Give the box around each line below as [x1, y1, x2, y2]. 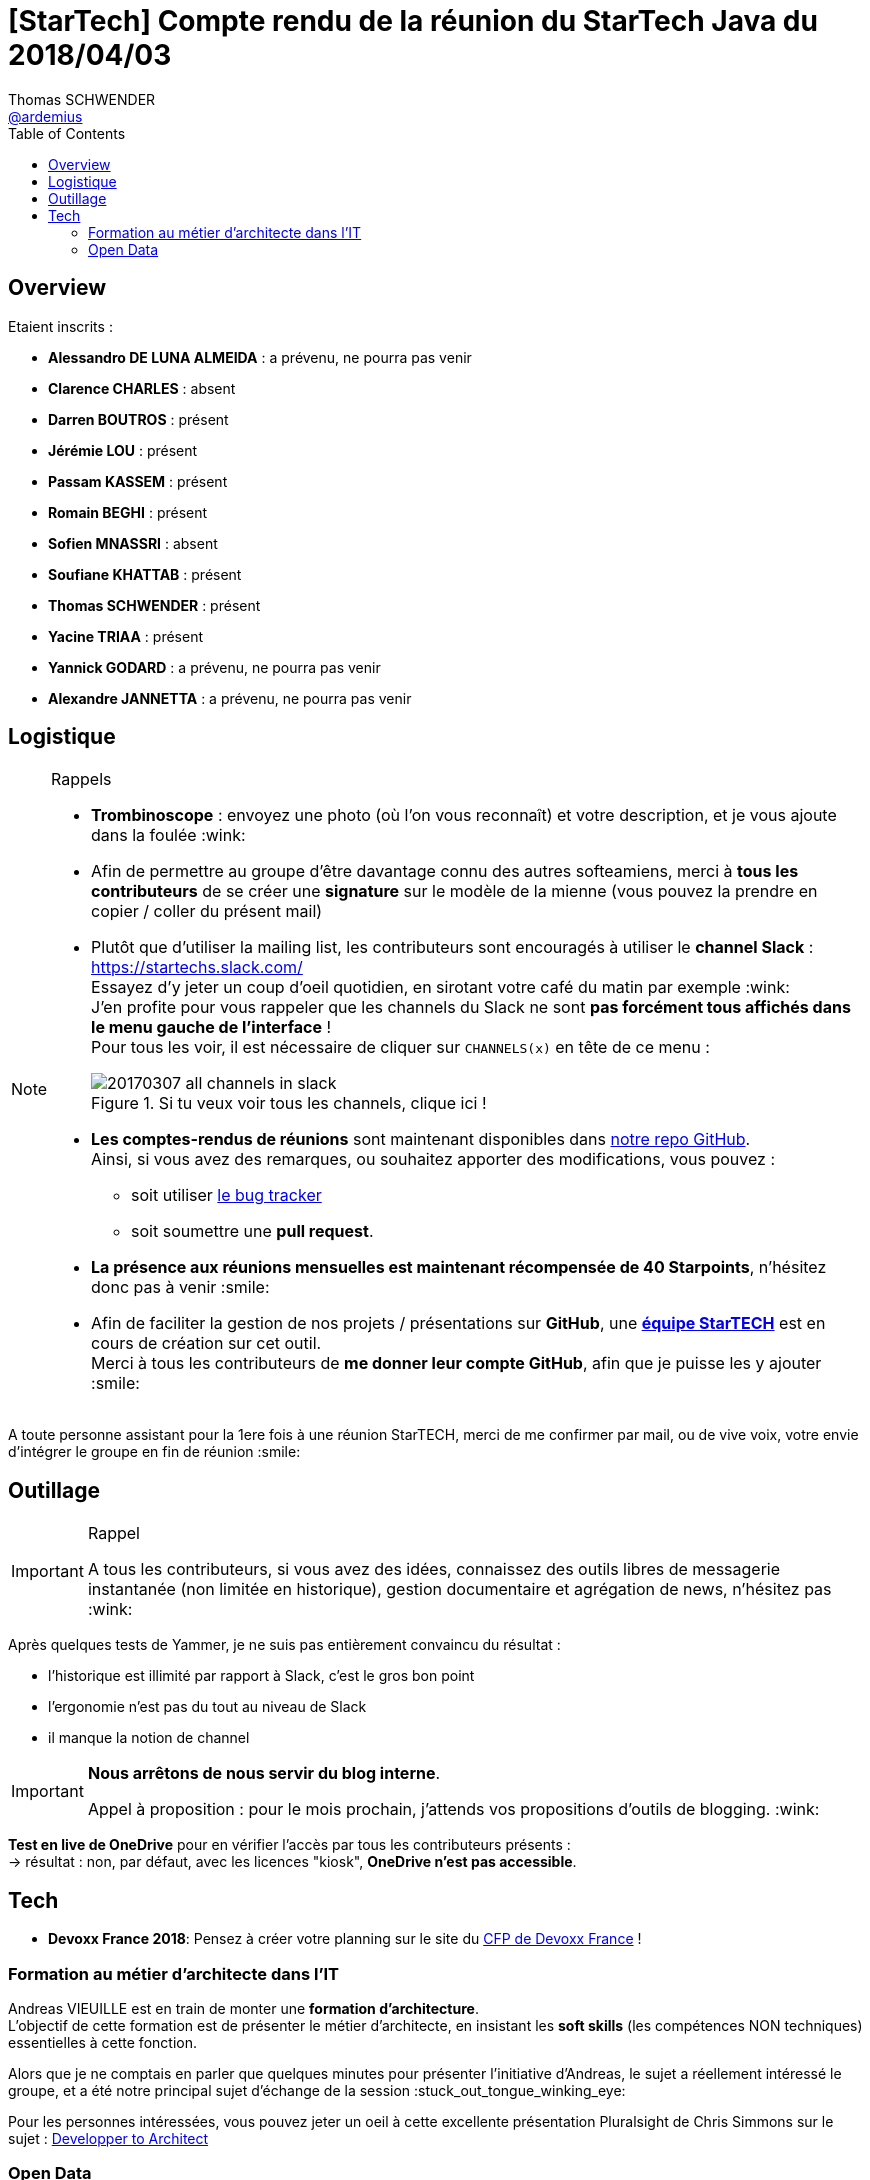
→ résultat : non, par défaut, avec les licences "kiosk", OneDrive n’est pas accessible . [8, 1853, 577, 1871]
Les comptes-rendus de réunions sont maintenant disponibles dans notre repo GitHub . [91, 1129, 751, 1150]
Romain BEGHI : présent [48, 503, 208, 521]
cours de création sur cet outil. [91, 1333, 322, 1354]
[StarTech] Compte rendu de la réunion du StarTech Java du [8, 4, 818, 38]
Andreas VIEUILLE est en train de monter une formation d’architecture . [8, 1999, 479, 2017]
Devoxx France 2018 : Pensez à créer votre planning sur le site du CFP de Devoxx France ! [48, 1930, 642, 1948]
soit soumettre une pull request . [131, 1221, 374, 1242]
